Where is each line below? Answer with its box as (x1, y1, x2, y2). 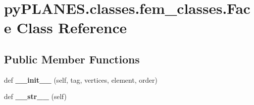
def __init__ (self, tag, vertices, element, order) (4, 74, 157, 85)
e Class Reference (4, 17, 127, 38)
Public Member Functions (4, 51, 140, 66)
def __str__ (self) (4, 91, 67, 102)
